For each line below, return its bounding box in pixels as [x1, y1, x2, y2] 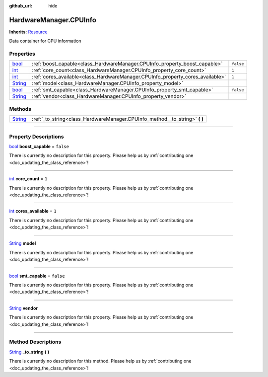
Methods [9, 105, 32, 112]
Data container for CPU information [9, 38, 81, 44]
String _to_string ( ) [9, 349, 50, 355]
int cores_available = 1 [9, 208, 57, 214]
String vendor [9, 305, 38, 311]
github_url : [9, 3, 32, 8]
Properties [9, 50, 36, 57]
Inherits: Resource [9, 29, 48, 35]
